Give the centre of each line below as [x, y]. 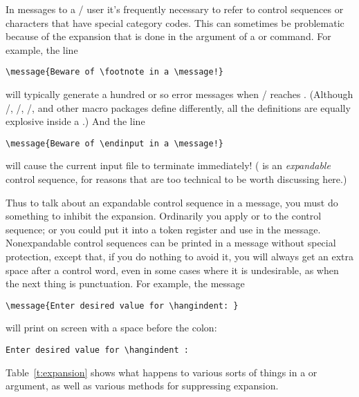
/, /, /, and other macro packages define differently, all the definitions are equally [178, 107]
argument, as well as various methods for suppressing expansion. [142, 386]
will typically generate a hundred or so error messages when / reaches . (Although [179, 94]
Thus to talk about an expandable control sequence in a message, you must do [172, 202]
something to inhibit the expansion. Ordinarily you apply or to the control [164, 216]
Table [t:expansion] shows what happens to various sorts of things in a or [162, 372]
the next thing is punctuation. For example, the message [125, 283]
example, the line [42, 49]
